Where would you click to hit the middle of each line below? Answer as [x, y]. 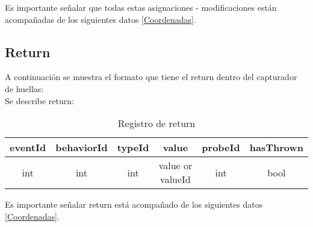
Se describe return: [39, 100]
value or [175, 166]
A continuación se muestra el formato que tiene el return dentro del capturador [151, 77]
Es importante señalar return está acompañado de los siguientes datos [134, 204]
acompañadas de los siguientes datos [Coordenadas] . [101, 19]
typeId [133, 148]
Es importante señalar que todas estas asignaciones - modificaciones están [141, 7]
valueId [175, 179]
